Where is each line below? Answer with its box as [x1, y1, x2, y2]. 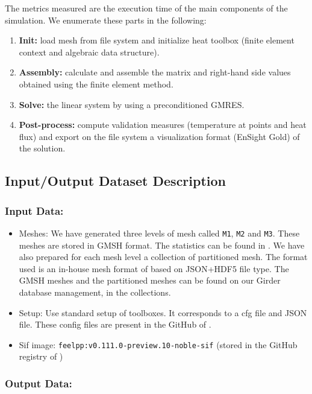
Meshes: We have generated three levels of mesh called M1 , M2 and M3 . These [19, 226, 300, 239]
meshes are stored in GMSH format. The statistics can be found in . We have [19, 238, 305, 251]
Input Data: [5, 203, 64, 218]
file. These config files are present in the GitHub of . [19, 318, 211, 331]
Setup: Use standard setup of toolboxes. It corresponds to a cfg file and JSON [19, 306, 307, 319]
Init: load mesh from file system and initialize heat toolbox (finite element [19, 34, 295, 46]
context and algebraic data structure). [19, 45, 160, 58]
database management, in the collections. [19, 285, 171, 298]
